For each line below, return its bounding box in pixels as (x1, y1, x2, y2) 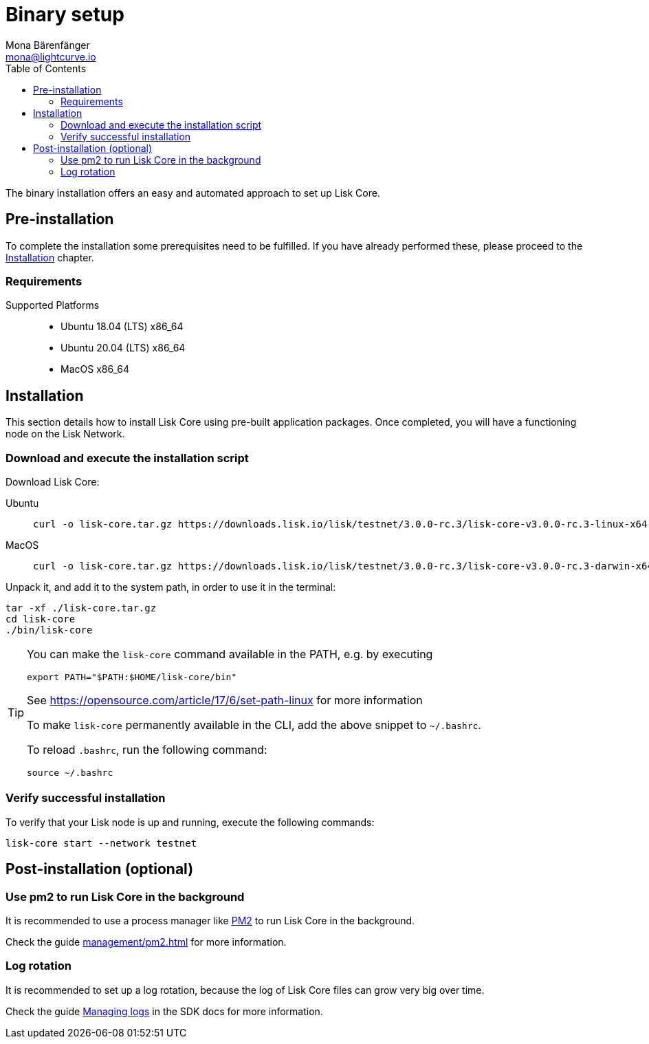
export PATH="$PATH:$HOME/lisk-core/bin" (27, 671, 237, 682)
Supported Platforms (5, 299, 100, 312)
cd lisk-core (5, 613, 76, 624)
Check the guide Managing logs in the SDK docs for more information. (5, 1005, 323, 1017)
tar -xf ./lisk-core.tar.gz (5, 602, 157, 613)
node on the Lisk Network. (5, 428, 125, 440)
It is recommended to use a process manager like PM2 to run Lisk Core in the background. (5, 914, 415, 926)
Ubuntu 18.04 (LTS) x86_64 (60, 320, 184, 333)
